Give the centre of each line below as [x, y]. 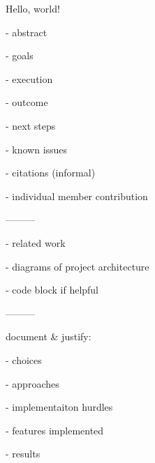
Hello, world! [33, 8]
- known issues [37, 149]
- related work [36, 242]
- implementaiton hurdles [59, 407]
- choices [24, 359]
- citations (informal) [51, 173]
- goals [20, 55]
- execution [29, 78]
